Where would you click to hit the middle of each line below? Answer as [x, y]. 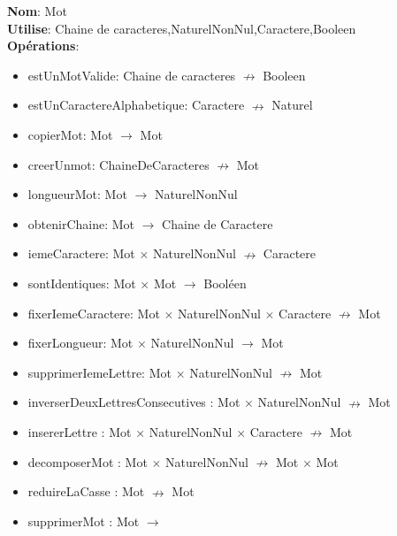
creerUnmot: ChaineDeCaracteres [118, 164]
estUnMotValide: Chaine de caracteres [132, 75]
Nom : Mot [37, 11]
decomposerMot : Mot [88, 461]
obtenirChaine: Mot [81, 223]
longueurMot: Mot [77, 194]
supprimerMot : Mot [84, 521]
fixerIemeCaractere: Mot [94, 313]
